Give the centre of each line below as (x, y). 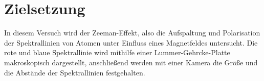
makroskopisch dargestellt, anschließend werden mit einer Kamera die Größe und (131, 62)
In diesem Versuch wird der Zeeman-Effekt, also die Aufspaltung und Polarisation (132, 33)
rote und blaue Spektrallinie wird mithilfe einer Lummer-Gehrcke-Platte (117, 52)
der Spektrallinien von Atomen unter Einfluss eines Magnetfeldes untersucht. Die (131, 42)
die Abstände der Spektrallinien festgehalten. (75, 72)
